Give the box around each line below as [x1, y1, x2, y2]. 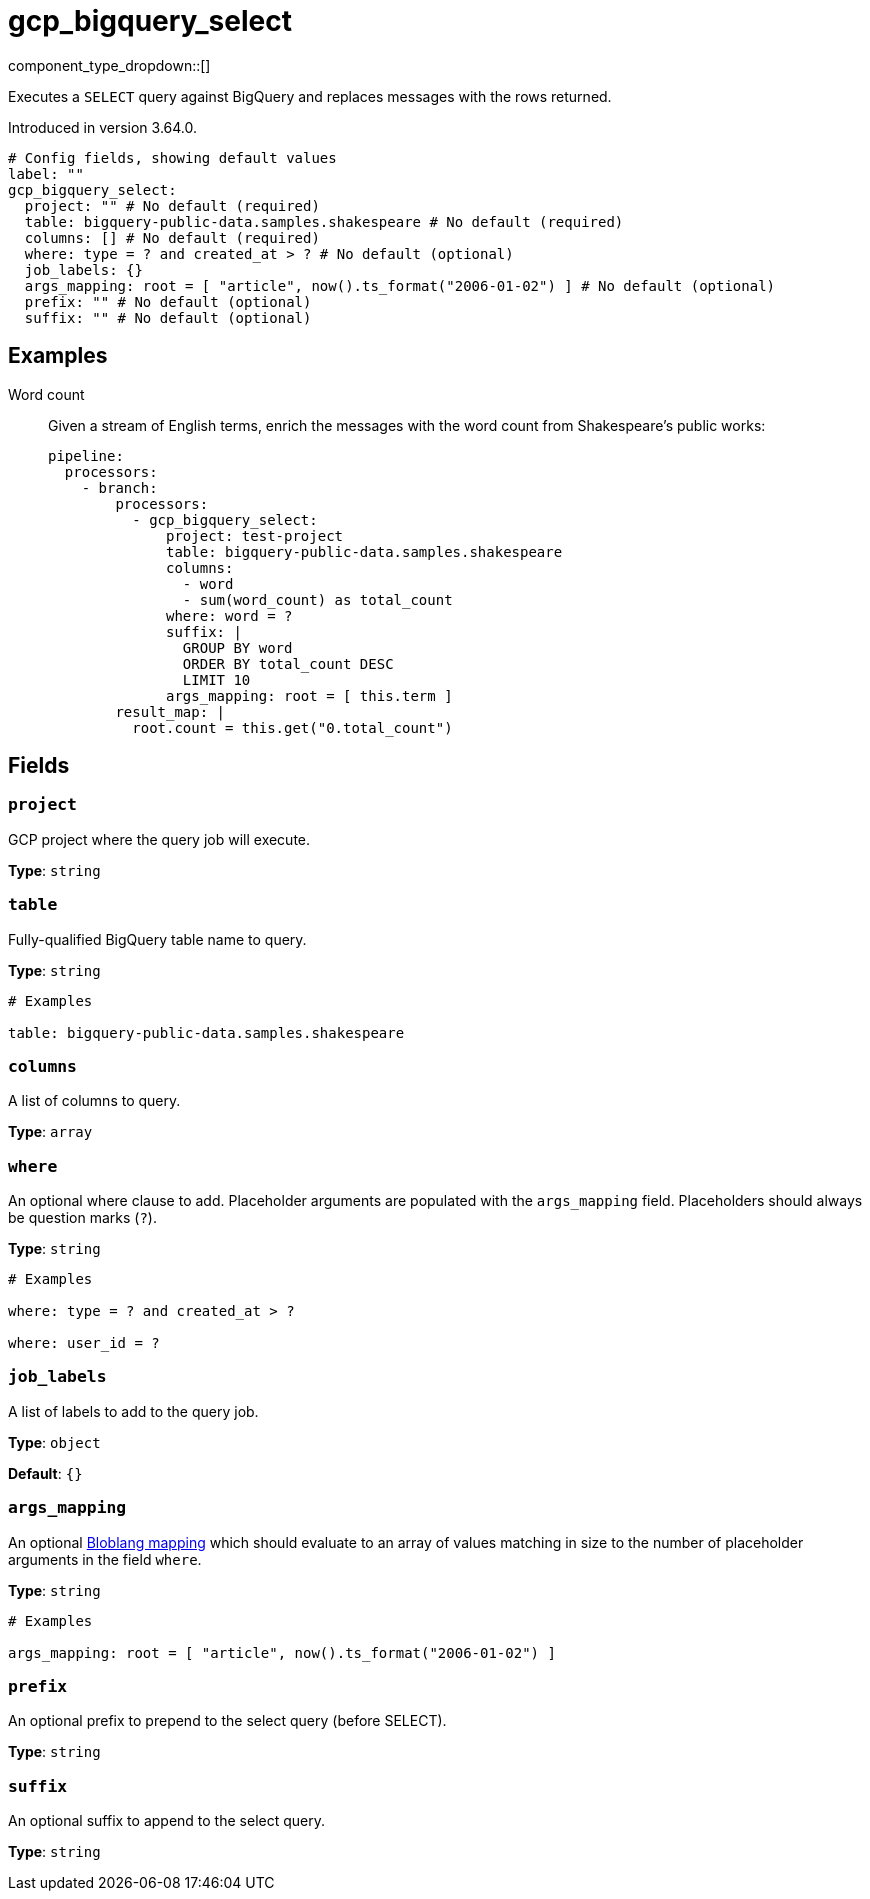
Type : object [8, 1433, 101, 1451]
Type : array [8, 1123, 93, 1141]
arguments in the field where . [8, 1550, 202, 1568]
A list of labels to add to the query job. [8, 1402, 259, 1420]
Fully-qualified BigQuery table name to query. [8, 930, 307, 948]
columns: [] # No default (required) [24, 229, 320, 246]
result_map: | [115, 703, 226, 720]
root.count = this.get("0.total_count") [132, 719, 453, 736]
